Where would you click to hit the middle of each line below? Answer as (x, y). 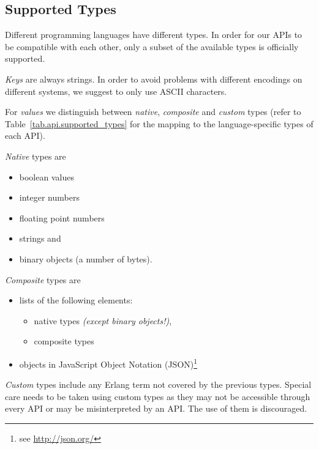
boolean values (47, 176)
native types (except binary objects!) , (103, 320)
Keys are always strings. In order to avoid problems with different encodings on (154, 79)
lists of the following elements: (76, 300)
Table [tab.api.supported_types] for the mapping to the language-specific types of (159, 123)
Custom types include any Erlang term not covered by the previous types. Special (158, 384)
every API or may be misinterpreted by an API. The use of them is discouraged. (156, 408)
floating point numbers (62, 217)
